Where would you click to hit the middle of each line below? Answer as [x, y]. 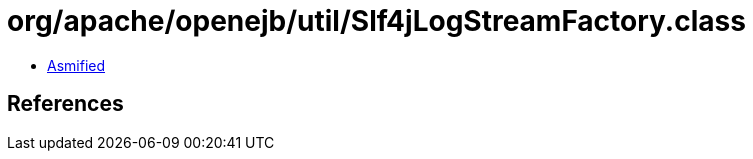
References [65, 104]
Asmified [76, 65]
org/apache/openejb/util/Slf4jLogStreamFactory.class [376, 21]
